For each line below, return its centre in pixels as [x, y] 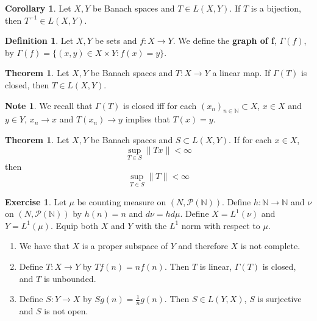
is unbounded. [70, 278]
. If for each [250, 139]
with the [151, 225]
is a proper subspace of [125, 246]
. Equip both [74, 225]
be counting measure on [122, 201]
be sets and [116, 41]
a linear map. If [241, 73]
